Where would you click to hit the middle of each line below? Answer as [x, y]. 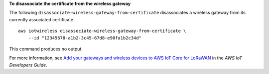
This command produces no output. [46, 49]
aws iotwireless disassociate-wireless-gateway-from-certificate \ [102, 31]
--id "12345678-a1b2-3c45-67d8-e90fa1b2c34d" [85, 38]
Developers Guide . [28, 65]
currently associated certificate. [42, 19]
